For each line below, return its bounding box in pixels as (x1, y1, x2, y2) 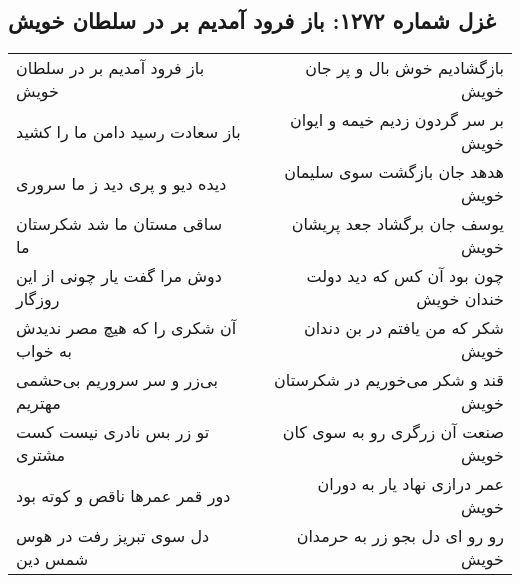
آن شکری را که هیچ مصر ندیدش (16, 316, 237, 340)
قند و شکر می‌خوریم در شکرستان (274, 368, 504, 392)
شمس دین (16, 547, 89, 571)
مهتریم (16, 391, 61, 415)
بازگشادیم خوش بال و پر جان (305, 56, 504, 80)
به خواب (16, 339, 73, 363)
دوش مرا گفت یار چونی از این (16, 264, 222, 288)
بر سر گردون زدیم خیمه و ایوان (289, 108, 504, 132)
